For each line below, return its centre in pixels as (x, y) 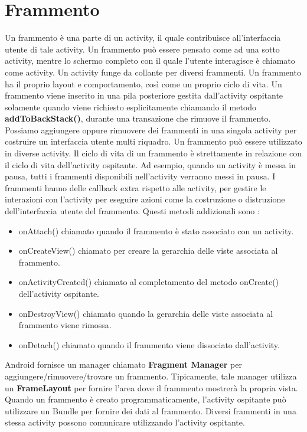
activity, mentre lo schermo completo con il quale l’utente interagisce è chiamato (150, 60)
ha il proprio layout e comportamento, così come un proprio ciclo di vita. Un (143, 84)
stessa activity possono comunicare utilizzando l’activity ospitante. (125, 422)
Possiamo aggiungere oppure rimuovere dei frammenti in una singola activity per (151, 130)
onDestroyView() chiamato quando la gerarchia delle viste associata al (146, 313)
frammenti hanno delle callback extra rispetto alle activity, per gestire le (135, 187)
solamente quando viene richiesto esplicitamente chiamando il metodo (131, 107)
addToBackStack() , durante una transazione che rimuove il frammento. (138, 118)
